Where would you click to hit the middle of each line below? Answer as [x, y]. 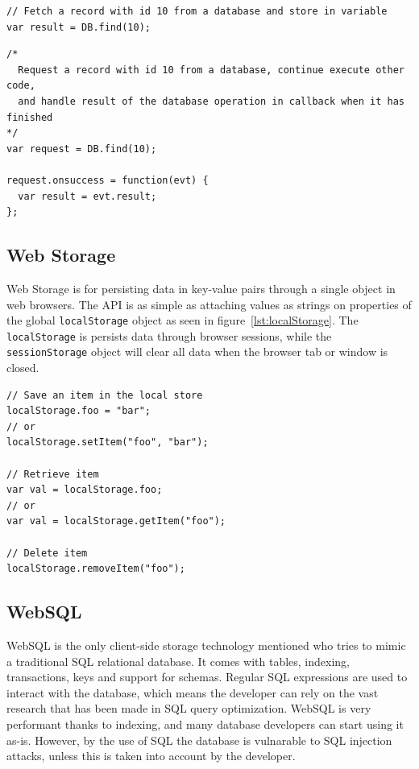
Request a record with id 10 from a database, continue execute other [211, 70]
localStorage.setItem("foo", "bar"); [108, 442]
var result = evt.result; [87, 196]
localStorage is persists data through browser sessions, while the [169, 335]
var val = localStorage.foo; [85, 490]
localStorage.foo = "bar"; [79, 411]
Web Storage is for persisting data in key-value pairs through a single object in [201, 288]
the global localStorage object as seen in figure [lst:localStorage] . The [183, 320]
